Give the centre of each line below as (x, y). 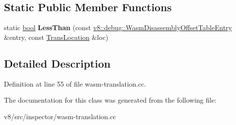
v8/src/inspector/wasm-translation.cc (60, 116)
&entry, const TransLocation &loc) (56, 37)
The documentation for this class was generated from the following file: (110, 100)
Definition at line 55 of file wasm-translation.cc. (75, 83)
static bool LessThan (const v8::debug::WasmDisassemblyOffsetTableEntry (118, 27)
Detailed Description (57, 63)
